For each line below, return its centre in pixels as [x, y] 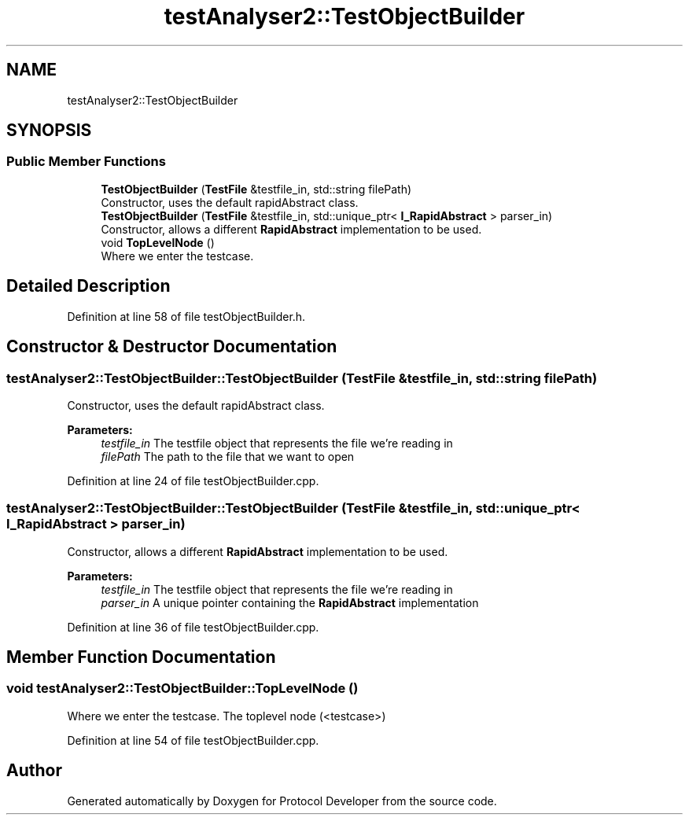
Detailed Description [88, 286]
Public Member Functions [86, 162]
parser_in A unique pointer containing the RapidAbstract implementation [290, 602]
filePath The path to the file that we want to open [228, 456]
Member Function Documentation [141, 657]
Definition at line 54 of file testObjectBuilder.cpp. [193, 740]
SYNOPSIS [49, 131]
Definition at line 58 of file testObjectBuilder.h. [186, 316]
